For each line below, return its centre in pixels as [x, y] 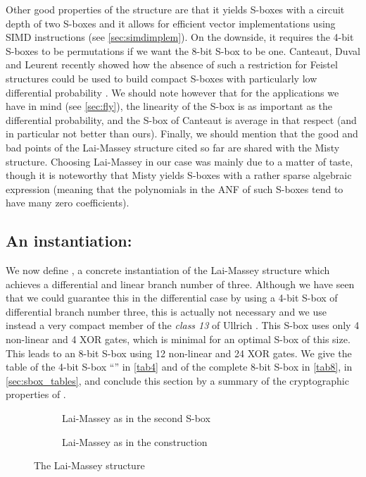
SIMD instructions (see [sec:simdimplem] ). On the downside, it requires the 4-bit [180, 37]
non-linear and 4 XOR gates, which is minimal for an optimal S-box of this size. [178, 339]
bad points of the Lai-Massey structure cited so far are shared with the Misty [173, 147]
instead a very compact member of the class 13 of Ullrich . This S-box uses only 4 [183, 325]
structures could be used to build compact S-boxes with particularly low [162, 78]
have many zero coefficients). [68, 203]
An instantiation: [69, 241]
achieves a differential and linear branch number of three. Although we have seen [180, 284]
